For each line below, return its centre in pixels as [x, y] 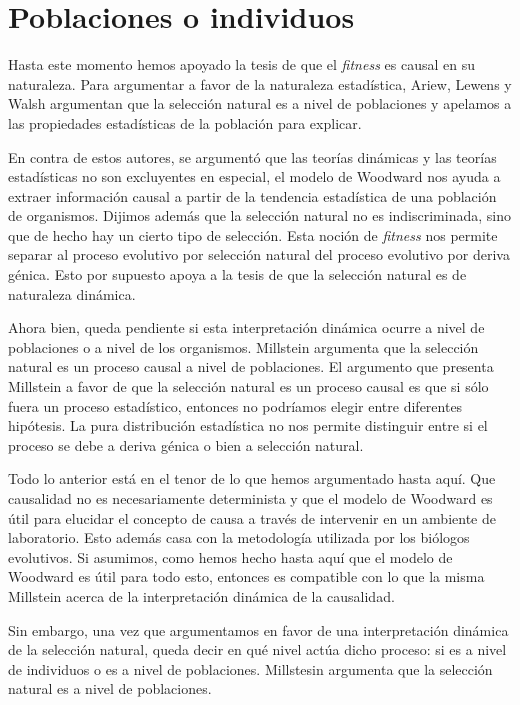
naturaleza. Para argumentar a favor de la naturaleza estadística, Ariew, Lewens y [260, 83]
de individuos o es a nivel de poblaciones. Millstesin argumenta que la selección [250, 668]
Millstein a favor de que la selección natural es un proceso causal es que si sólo [248, 386]
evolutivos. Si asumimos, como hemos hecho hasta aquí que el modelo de [230, 556]
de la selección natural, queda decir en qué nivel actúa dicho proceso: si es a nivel [257, 649]
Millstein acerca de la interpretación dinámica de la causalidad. [201, 595]
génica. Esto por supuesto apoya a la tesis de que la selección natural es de [237, 274]
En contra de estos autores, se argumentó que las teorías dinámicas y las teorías [252, 156]
